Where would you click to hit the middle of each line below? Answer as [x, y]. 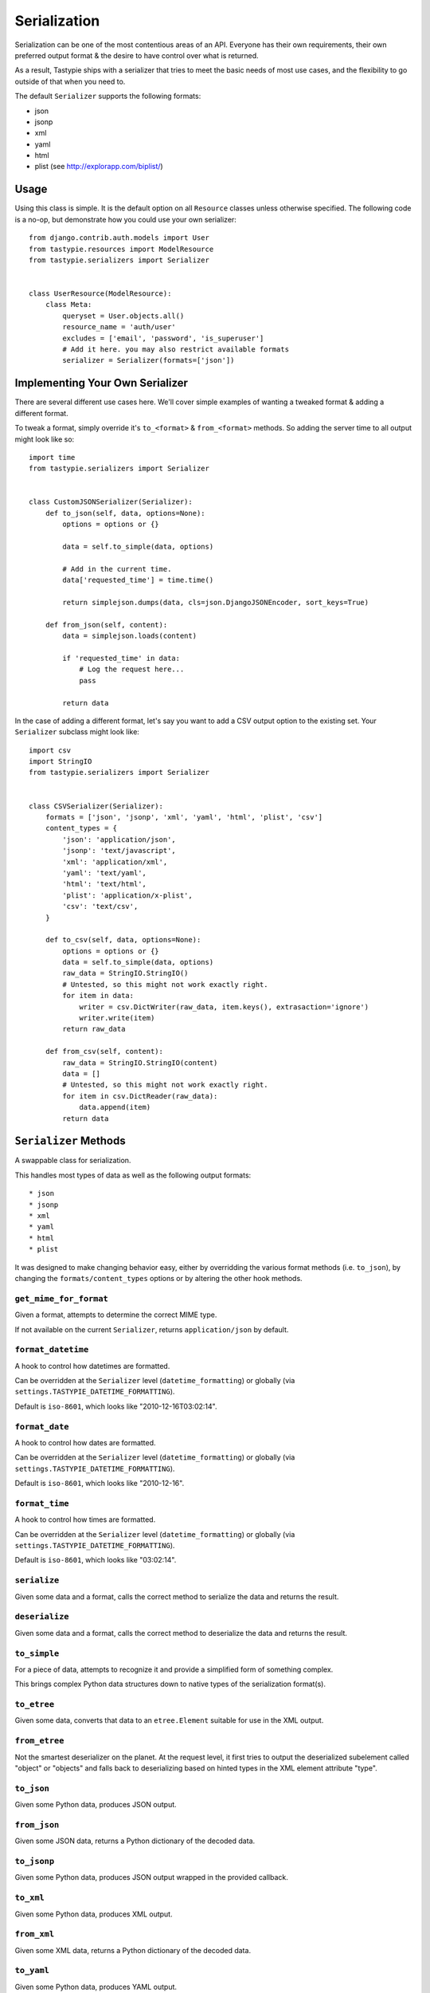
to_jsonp [35, 1861]
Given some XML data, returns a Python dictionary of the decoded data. [133, 1950]
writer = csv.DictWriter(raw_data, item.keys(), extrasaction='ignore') [224, 1007]
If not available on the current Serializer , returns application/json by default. [152, 1329]
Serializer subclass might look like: [77, 732]
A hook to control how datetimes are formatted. [92, 1366]
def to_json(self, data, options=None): [125, 513]
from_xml [35, 1934]
